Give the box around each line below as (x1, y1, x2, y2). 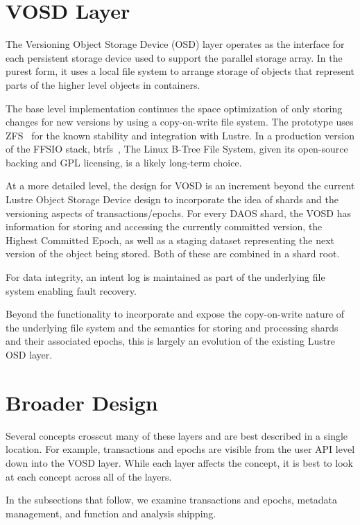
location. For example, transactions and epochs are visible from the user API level (6, 442, 355, 456)
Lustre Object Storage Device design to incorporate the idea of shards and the (6, 192, 339, 207)
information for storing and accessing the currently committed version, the (6, 219, 323, 234)
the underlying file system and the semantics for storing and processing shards (6, 320, 338, 334)
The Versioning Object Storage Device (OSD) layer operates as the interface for (6, 37, 345, 51)
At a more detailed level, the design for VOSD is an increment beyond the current (6, 178, 355, 193)
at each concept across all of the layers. (6, 469, 172, 483)
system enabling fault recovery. (6, 283, 137, 298)
